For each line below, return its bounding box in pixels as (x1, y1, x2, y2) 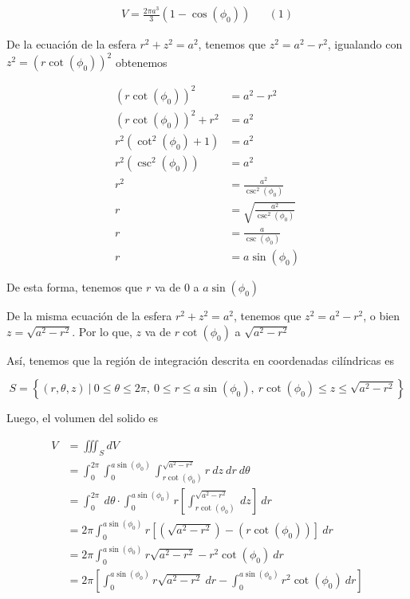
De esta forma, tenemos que (6, 279, 143, 296)
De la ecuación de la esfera (6, 36, 136, 53)
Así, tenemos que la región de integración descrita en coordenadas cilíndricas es (6, 351, 394, 368)
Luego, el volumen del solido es (6, 409, 159, 426)
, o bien (363, 307, 400, 324)
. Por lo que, (72, 323, 132, 339)
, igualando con (327, 36, 403, 53)
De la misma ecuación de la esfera (6, 307, 172, 324)
